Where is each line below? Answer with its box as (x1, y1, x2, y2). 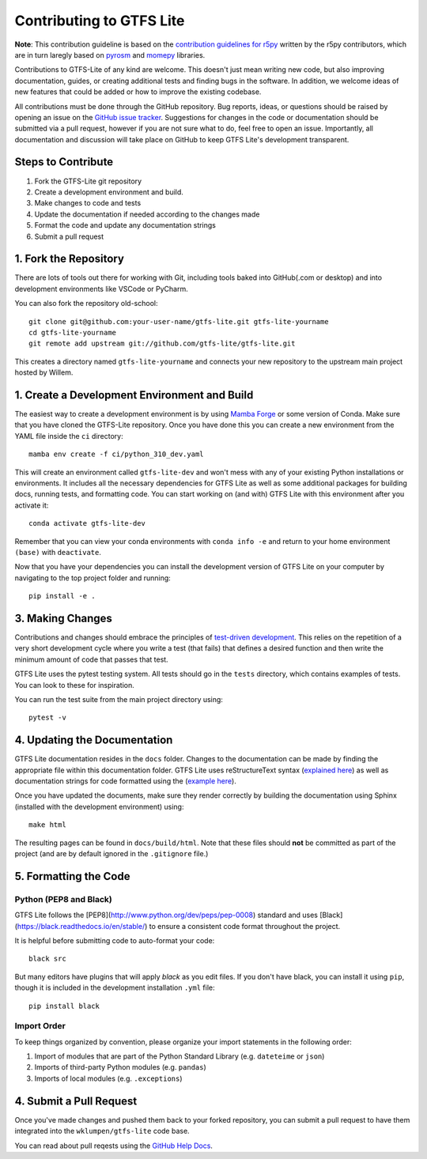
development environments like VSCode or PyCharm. (14, 284, 189, 293)
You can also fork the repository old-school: (14, 299, 158, 308)
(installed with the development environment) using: (14, 802, 184, 811)
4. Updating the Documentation (14, 734, 173, 747)
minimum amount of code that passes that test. (14, 655, 169, 664)
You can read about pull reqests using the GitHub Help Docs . (14, 1141, 213, 1150)
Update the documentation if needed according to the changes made (34, 210, 260, 219)
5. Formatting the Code (14, 870, 130, 883)
